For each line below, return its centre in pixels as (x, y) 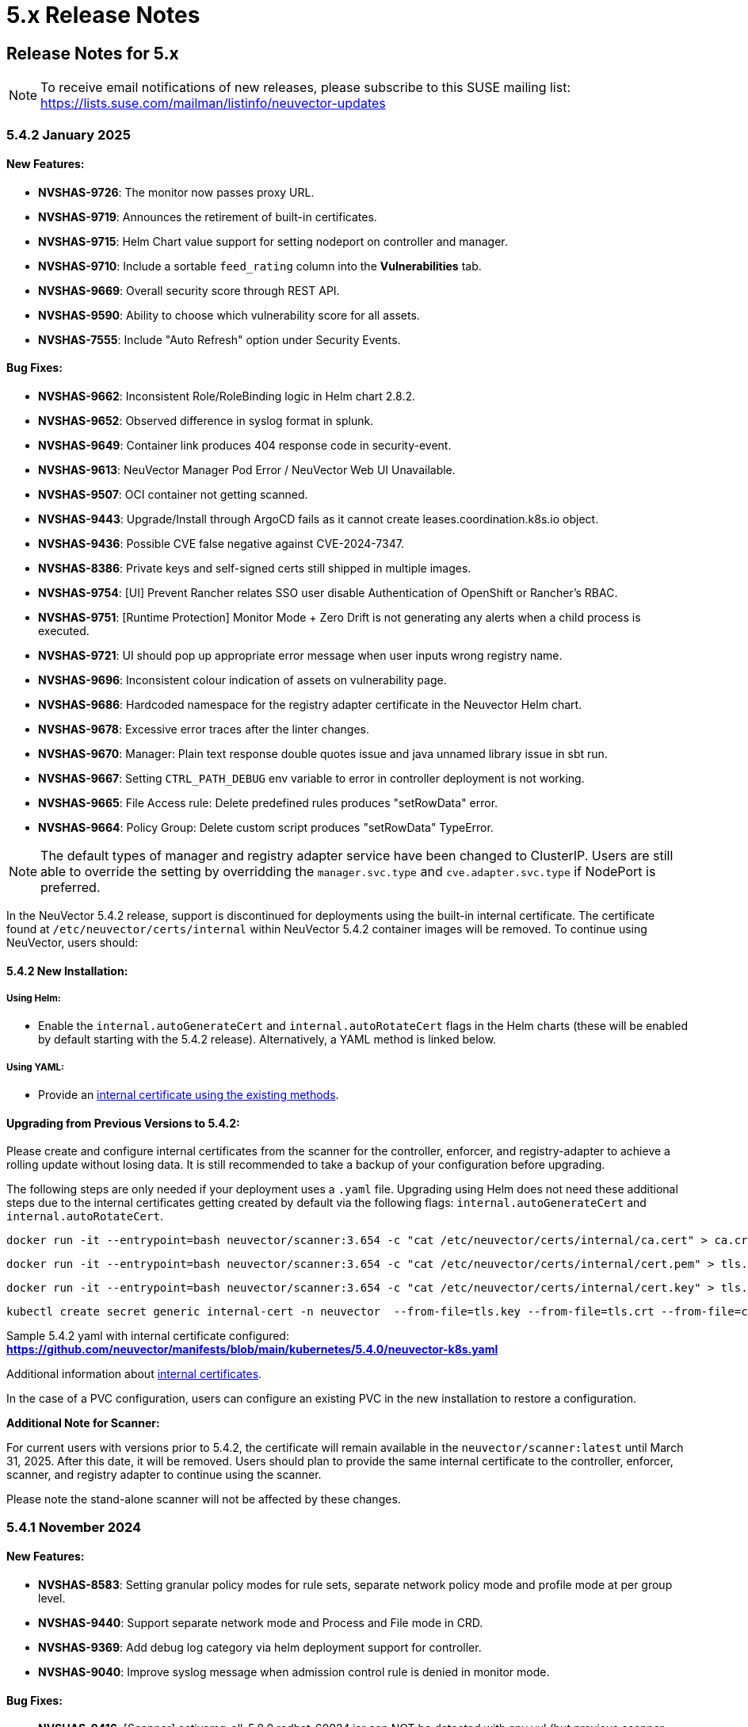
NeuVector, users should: (73, 942)
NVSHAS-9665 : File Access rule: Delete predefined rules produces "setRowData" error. (268, 802)
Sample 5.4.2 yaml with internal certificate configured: (148, 1336)
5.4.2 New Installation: (67, 971)
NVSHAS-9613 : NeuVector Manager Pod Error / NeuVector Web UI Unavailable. (247, 469)
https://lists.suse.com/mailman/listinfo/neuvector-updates (213, 103)
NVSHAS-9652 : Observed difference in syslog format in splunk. (206, 420)
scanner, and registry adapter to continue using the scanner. (164, 1475)
